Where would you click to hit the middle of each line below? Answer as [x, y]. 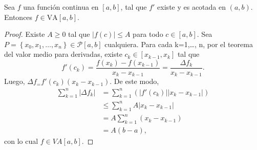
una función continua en [61, 7]
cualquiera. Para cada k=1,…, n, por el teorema [179, 44]
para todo [148, 34]
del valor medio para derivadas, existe [63, 54]
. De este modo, [134, 81]
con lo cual [21, 141]
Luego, [15, 81]
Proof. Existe [25, 34]
